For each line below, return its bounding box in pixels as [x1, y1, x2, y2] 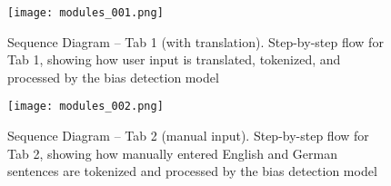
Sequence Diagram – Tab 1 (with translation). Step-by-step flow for [7, 32, 384, 51]
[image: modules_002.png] [7, 100, 164, 113]
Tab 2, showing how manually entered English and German [7, 143, 337, 162]
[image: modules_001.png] [7, 6, 164, 19]
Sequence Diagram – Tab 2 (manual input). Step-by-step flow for [7, 126, 369, 145]
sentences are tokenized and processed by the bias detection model [7, 162, 377, 181]
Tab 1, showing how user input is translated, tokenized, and [7, 50, 341, 69]
